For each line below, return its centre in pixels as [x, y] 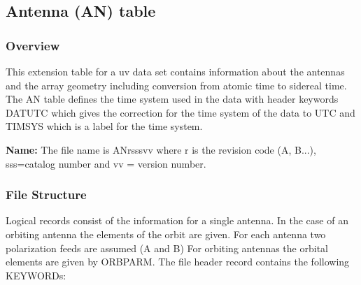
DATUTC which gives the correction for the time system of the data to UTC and [180, 112]
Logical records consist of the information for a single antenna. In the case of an [177, 220]
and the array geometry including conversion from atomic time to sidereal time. [176, 85]
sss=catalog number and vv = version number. [106, 163]
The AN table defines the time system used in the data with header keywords [172, 99]
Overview [33, 45]
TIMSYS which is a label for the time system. [104, 126]
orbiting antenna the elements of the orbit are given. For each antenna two [166, 234]
